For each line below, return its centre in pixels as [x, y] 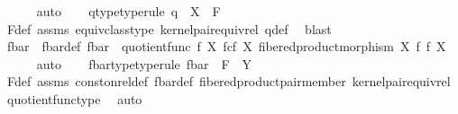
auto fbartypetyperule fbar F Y [144, 63]
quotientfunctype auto [74, 98]
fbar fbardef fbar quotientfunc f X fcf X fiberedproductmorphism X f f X [226, 46]
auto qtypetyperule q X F [128, 11]
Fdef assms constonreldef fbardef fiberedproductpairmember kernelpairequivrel [229, 81]
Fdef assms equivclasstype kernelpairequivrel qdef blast [169, 28]
